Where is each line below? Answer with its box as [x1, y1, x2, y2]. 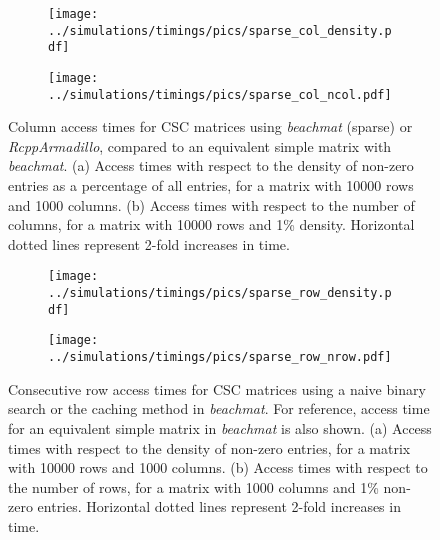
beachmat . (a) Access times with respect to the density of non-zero [8, 155, 414, 176]
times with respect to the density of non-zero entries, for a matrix [8, 437, 411, 458]
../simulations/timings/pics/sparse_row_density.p [48, 286, 392, 301]
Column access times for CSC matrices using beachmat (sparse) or [8, 116, 413, 137]
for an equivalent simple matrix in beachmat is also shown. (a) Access [8, 417, 432, 438]
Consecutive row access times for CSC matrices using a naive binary [8, 378, 426, 399]
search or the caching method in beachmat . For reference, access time [8, 398, 430, 419]
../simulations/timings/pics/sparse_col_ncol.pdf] [48, 87, 392, 102]
